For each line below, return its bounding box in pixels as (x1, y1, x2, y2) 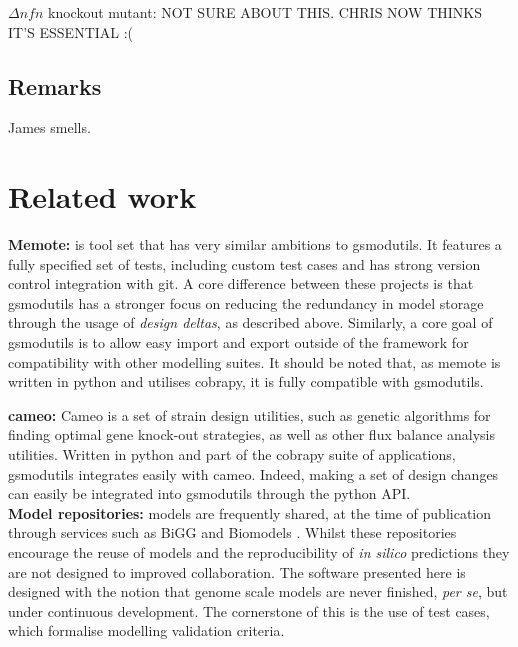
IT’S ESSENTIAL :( (8, 21, 134, 42)
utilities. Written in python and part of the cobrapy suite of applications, (8, 444, 456, 465)
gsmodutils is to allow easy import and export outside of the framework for (8, 332, 469, 353)
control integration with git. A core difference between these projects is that (8, 273, 474, 294)
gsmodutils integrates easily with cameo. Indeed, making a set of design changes (8, 463, 499, 484)
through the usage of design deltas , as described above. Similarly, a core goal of (8, 312, 493, 333)
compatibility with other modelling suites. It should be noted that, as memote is (8, 351, 501, 372)
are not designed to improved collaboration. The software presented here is (8, 561, 466, 582)
